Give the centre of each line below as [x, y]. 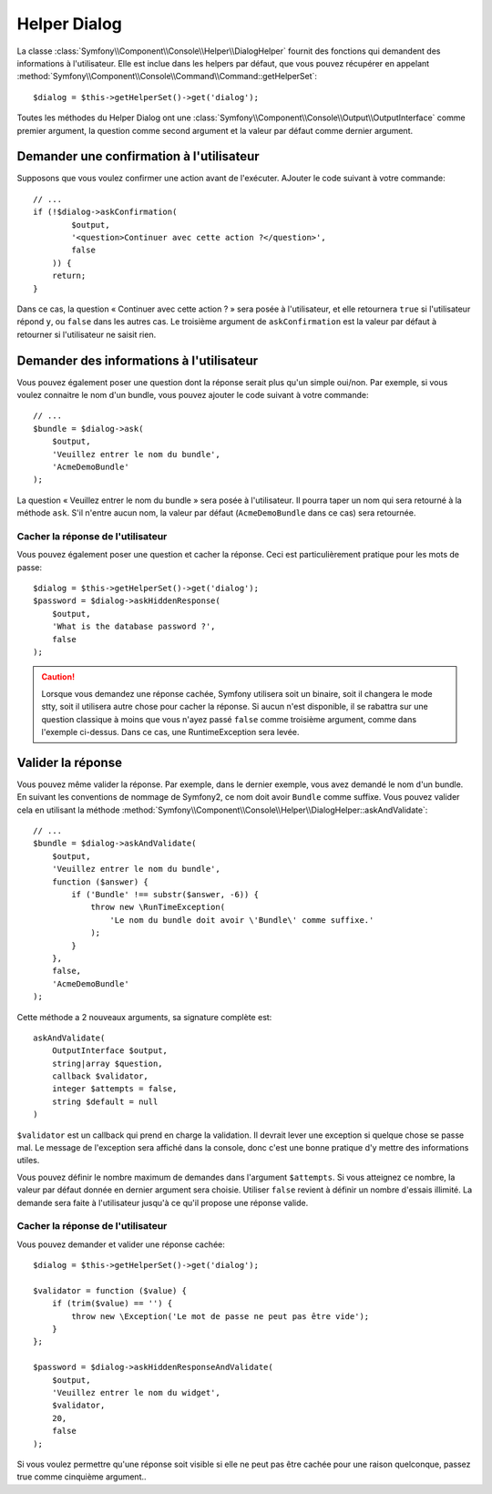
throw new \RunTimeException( [158, 907]
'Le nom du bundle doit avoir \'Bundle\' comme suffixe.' [242, 920]
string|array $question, [107, 1063]
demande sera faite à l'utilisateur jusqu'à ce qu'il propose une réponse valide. [163, 1202]
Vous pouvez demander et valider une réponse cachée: [121, 1244]
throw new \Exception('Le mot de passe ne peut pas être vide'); [220, 1316]
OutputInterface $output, [110, 1051]
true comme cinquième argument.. [82, 1477]
